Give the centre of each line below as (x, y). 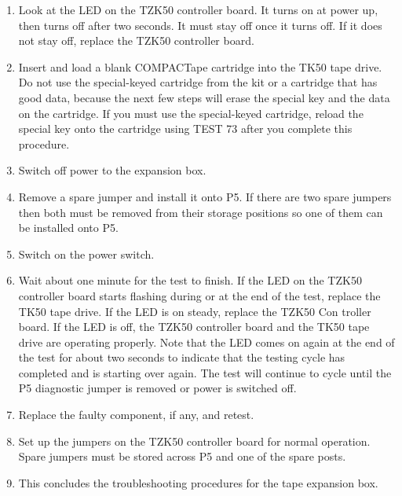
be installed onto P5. (68, 228)
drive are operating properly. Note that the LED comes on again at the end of (206, 342)
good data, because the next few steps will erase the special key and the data (204, 97)
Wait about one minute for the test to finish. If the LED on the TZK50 (190, 280)
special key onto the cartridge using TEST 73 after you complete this (185, 129)
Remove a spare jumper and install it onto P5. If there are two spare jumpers (205, 196)
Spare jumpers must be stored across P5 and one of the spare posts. (182, 456)
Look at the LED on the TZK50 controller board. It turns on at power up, (198, 9)
